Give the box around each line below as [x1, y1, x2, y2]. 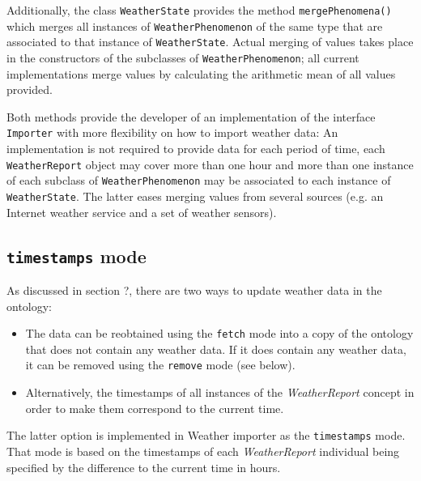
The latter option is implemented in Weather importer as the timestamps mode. [6, 427, 406, 444]
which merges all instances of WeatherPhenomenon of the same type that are [6, 17, 383, 34]
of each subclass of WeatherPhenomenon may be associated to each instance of [6, 172, 391, 189]
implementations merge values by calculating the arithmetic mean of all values [6, 65, 396, 82]
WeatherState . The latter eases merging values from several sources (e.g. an [6, 187, 384, 204]
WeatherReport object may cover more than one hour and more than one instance [6, 155, 414, 172]
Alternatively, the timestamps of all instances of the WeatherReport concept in [25, 384, 415, 401]
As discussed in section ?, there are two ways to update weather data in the [6, 282, 382, 298]
